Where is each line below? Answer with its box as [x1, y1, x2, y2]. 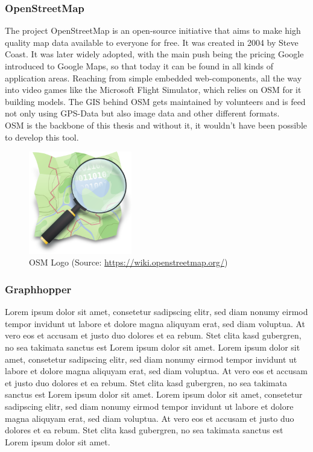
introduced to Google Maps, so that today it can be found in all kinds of [5, 60, 273, 72]
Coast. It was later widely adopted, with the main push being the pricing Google [5, 48, 304, 60]
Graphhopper [5, 281, 72, 296]
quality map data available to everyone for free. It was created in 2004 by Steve [5, 36, 299, 48]
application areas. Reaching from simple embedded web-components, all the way [5, 71, 302, 84]
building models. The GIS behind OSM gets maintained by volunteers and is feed [5, 95, 306, 107]
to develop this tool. [5, 130, 79, 143]
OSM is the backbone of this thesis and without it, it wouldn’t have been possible [5, 118, 307, 131]
